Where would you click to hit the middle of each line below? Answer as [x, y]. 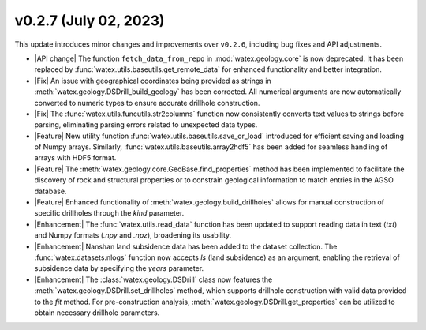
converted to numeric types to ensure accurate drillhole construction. [147, 103]
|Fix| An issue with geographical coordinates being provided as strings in [153, 81]
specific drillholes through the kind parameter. [109, 213]
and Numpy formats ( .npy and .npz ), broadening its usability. [133, 235]
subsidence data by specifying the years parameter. [119, 268]
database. [50, 191]
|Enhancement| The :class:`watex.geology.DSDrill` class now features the [153, 279]
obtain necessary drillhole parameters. [97, 313]
